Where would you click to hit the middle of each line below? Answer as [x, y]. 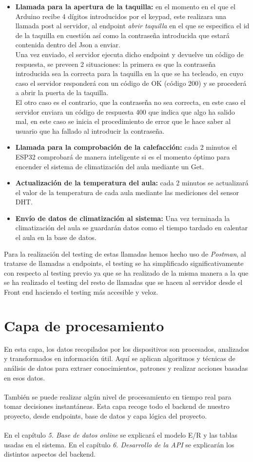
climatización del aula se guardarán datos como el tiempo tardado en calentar [132, 228]
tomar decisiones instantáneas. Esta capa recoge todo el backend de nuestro [117, 406]
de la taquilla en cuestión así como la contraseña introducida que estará [122, 35]
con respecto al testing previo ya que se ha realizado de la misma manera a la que [126, 272]
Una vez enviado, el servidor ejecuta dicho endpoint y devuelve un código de [129, 54]
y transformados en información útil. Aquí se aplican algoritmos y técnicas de [120, 358]
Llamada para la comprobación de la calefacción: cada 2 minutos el [126, 147]
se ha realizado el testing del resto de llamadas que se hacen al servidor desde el [123, 282]
